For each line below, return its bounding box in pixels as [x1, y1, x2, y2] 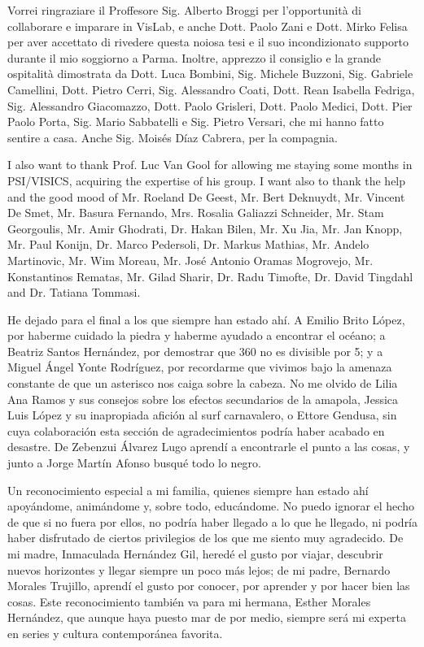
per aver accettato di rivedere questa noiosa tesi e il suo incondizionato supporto [7, 33, 409, 50]
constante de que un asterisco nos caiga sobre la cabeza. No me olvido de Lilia [7, 375, 398, 392]
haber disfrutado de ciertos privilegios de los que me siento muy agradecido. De [7, 529, 404, 546]
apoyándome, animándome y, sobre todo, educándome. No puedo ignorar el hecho [7, 497, 414, 515]
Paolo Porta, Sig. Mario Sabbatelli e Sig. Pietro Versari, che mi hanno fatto [7, 113, 384, 130]
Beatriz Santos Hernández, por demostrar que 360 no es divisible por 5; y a [7, 342, 383, 359]
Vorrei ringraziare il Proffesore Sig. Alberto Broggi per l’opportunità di [7, 2, 361, 18]
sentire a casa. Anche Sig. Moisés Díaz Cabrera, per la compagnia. [7, 128, 338, 145]
